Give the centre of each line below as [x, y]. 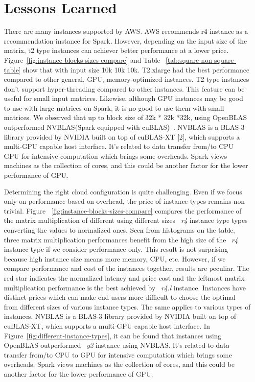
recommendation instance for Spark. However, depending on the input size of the [126, 40]
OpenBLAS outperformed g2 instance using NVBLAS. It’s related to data [117, 345]
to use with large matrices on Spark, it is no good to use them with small [114, 107]
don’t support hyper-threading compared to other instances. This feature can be [124, 88]
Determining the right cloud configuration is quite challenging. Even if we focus [123, 191]
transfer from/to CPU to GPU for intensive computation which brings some [118, 354]
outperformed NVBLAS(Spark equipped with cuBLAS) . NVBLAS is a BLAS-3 [124, 127]
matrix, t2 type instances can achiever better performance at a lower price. [116, 50]
